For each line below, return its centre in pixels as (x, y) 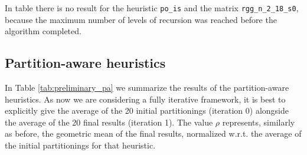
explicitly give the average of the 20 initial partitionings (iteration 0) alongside (147, 111)
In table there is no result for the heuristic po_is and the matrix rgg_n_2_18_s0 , (152, 8)
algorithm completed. (43, 31)
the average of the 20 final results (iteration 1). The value (109, 122)
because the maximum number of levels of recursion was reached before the (141, 19)
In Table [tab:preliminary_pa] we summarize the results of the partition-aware (147, 88)
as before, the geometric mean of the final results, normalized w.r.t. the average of (153, 133)
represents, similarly (259, 122)
